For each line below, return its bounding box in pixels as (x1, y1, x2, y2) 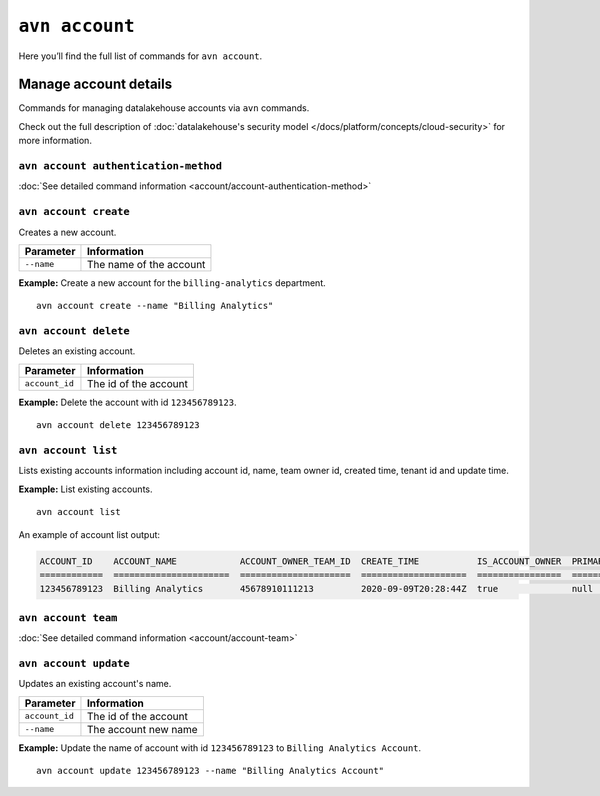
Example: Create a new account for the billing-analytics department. (18, 276, 326, 289)
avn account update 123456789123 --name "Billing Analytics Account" (36, 765, 385, 776)
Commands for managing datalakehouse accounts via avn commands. (18, 102, 310, 114)
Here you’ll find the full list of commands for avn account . (18, 50, 263, 62)
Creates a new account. (18, 226, 117, 238)
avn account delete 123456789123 (36, 420, 200, 431)
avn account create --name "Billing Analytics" (36, 300, 274, 312)
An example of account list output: (18, 528, 160, 540)
